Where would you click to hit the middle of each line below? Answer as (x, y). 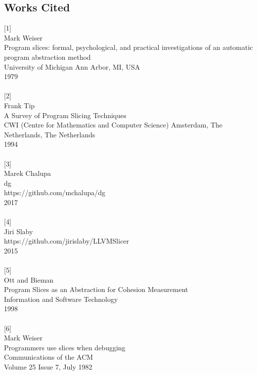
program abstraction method (47, 57)
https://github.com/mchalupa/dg (55, 192)
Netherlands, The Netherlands (50, 134)
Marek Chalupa (27, 173)
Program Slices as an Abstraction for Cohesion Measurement (96, 289)
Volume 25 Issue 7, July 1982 (48, 366)
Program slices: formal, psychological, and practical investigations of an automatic (128, 47)
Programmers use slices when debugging (65, 347)
